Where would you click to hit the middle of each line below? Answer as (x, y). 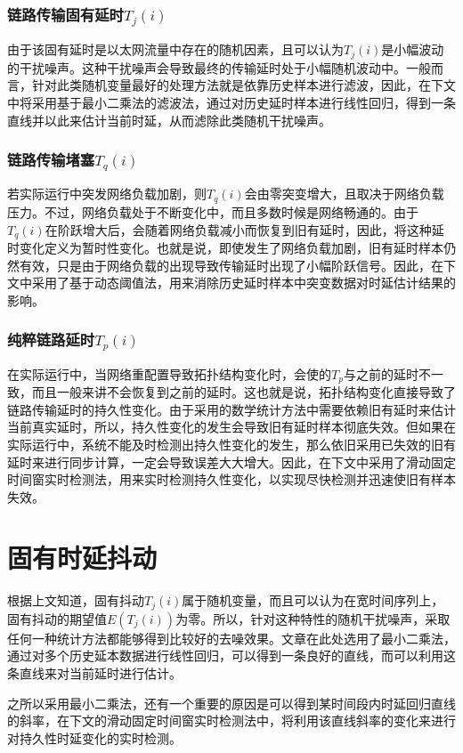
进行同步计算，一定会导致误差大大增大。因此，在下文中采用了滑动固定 (250, 462)
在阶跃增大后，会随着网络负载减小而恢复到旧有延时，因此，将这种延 (244, 229)
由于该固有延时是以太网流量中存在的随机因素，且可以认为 (175, 49)
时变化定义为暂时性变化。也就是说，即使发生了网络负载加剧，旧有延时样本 (225, 247)
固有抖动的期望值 (57, 618)
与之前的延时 (381, 373)
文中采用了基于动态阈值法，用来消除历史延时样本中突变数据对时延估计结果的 (231, 283)
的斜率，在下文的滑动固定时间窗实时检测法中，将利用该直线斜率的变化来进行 (231, 721)
